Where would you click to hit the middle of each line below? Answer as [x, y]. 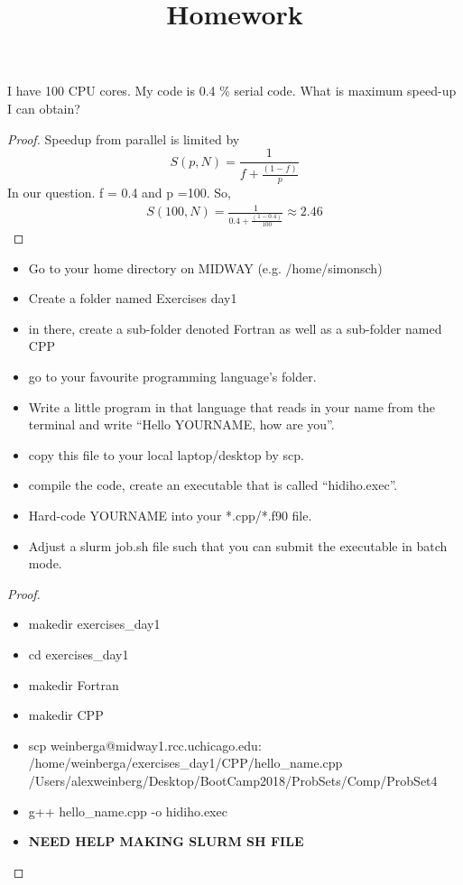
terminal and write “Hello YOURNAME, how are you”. [181, 424]
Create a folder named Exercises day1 [133, 298]
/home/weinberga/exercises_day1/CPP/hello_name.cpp [185, 763]
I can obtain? [44, 108]
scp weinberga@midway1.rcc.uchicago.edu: [145, 745]
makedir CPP [66, 715]
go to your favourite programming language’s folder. [172, 377]
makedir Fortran [74, 684]
